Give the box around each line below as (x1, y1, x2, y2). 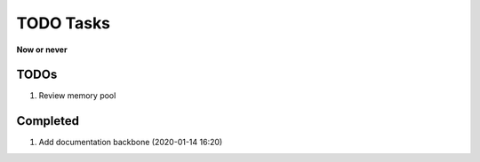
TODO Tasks (16, 13, 111, 33)
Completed (16, 113, 80, 128)
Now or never (16, 44, 68, 55)
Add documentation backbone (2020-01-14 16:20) (38, 137, 223, 148)
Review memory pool (38, 90, 116, 101)
